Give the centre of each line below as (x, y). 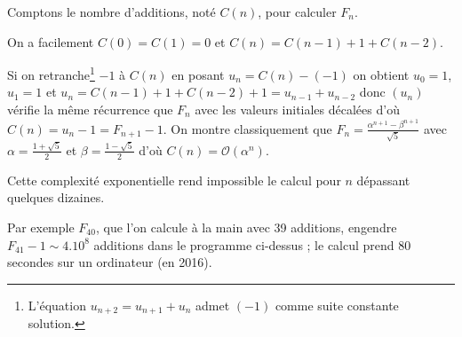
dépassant (383, 180)
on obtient (381, 74)
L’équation (57, 305)
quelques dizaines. (56, 197)
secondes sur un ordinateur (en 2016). (110, 262)
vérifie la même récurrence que (90, 110)
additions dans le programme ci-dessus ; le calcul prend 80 (252, 244)
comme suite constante (337, 305)
